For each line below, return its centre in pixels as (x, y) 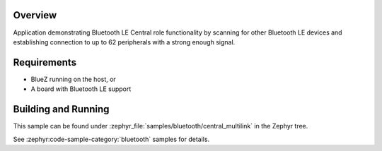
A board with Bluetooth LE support (81, 89)
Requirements (45, 62)
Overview (35, 15)
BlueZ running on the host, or (73, 79)
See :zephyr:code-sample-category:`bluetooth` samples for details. (111, 139)
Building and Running (61, 109)
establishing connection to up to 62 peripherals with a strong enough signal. (124, 42)
